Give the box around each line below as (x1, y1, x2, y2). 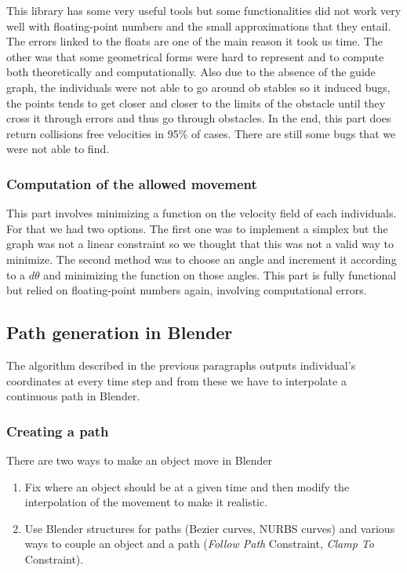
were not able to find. (6, 141, 110, 157)
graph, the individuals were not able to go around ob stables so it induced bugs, (6, 78, 391, 95)
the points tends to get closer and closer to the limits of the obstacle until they (6, 94, 386, 111)
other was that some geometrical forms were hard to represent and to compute (6, 48, 384, 64)
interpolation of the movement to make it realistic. (24, 494, 268, 510)
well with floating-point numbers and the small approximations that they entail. (6, 17, 391, 34)
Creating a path (6, 421, 109, 440)
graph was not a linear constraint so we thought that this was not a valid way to (6, 235, 394, 252)
